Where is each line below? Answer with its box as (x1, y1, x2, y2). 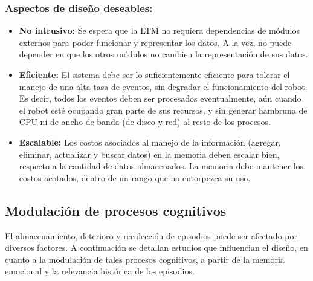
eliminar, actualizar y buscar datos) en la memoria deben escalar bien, (19, 147, 280, 160)
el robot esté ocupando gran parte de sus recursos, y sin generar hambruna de (19, 103, 308, 116)
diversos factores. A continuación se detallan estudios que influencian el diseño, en (5, 241, 308, 254)
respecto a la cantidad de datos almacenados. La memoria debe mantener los (19, 160, 304, 172)
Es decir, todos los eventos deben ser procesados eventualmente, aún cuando (19, 92, 302, 105)
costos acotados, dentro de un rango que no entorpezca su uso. (19, 171, 251, 184)
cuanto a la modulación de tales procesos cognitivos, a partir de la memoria (5, 253, 285, 265)
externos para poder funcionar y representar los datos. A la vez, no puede (19, 36, 292, 48)
